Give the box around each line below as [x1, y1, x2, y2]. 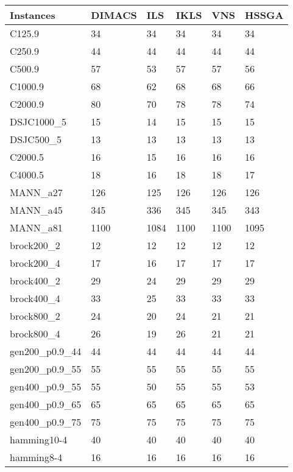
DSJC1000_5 [10, 114, 66, 129]
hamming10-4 [10, 432, 68, 446]
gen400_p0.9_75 [10, 415, 82, 429]
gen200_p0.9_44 [10, 344, 82, 358]
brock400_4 [10, 291, 60, 305]
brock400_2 [10, 273, 60, 287]
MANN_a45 [10, 203, 63, 217]
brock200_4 [10, 256, 60, 270]
